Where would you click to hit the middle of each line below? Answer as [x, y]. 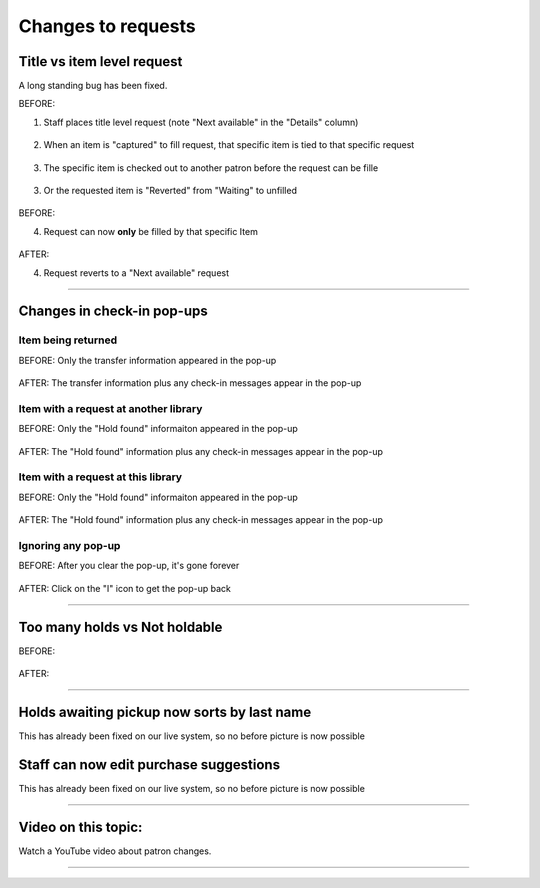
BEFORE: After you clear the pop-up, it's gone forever [129, 566]
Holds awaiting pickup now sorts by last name [165, 711]
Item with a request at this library [100, 477]
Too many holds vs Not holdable [120, 626]
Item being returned [68, 340]
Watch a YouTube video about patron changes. [115, 851]
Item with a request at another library [110, 408]
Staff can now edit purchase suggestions [149, 764]
